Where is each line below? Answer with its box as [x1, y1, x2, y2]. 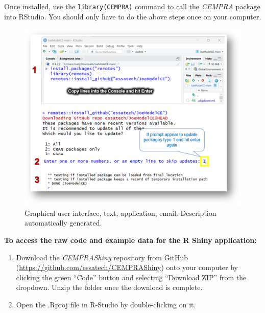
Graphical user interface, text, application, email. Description [25, 207, 216, 218]
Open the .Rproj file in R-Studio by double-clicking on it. [16, 299, 196, 309]
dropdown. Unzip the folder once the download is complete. [16, 282, 203, 293]
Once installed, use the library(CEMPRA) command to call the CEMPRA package [4, 1, 260, 11]
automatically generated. [25, 217, 102, 228]
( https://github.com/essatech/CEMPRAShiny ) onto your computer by [16, 262, 238, 273]
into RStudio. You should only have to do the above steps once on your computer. [4, 11, 261, 21]
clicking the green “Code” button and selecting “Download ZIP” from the [16, 272, 247, 282]
